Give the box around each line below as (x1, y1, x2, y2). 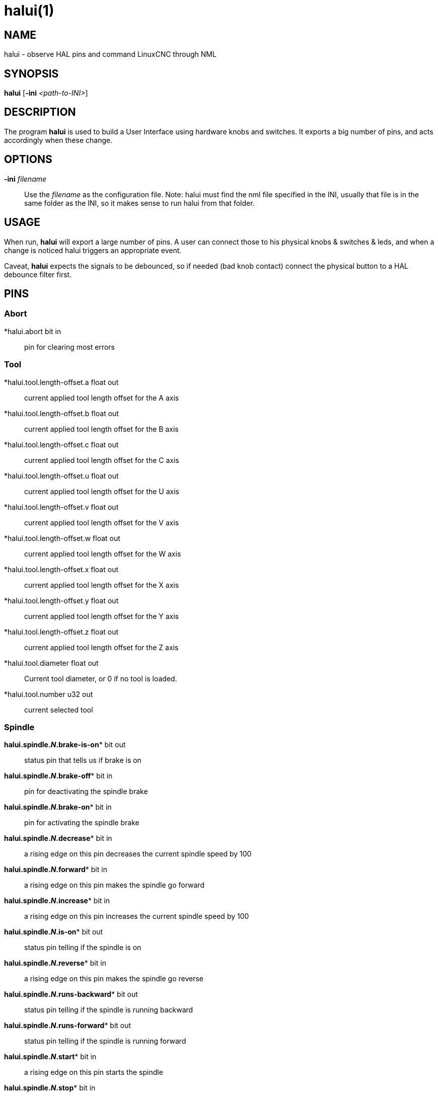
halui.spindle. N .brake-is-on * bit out (4, 740, 126, 749)
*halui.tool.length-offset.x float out (4, 565, 118, 574)
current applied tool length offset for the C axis (24, 455, 179, 464)
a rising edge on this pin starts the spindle (24, 1068, 163, 1077)
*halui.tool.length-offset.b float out (4, 409, 119, 418)
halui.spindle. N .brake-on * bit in (4, 803, 112, 812)
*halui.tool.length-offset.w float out (4, 533, 120, 542)
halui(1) (4, 2, 54, 19)
